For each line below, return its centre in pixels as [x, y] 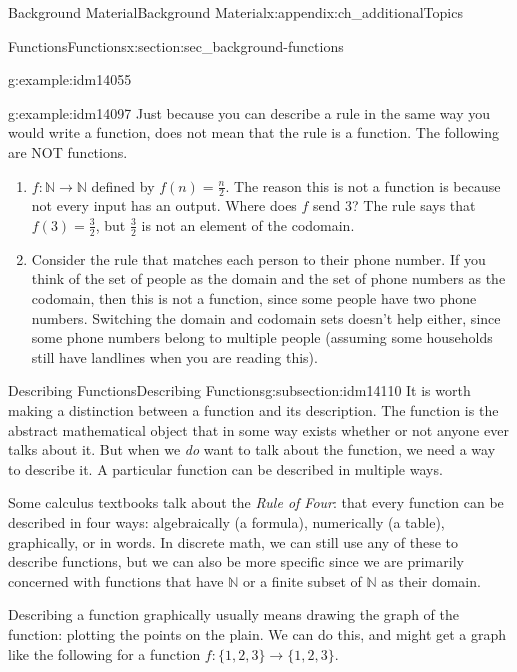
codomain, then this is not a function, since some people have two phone [254, 298]
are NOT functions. [68, 151]
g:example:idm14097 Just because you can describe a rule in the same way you [249, 112]
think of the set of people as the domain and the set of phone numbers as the [268, 278]
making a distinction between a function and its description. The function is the [253, 409]
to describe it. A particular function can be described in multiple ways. [225, 468]
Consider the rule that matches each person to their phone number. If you [258, 258]
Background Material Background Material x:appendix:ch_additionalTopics [235, 12]
